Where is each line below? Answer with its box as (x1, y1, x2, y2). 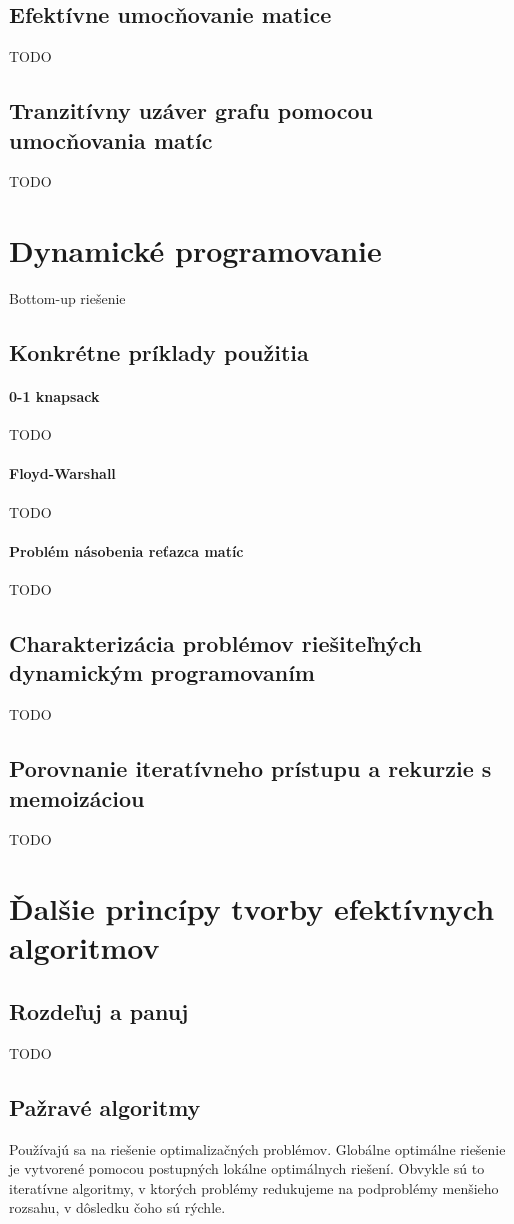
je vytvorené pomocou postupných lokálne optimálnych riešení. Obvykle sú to (9, 1158, 485, 1179)
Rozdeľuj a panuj (9, 995, 189, 1026)
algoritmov (9, 927, 160, 968)
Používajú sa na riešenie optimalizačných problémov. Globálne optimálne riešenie (9, 1138, 506, 1159)
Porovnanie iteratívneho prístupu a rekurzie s (9, 753, 492, 784)
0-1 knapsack (9, 386, 100, 407)
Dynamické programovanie (9, 230, 382, 271)
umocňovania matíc (9, 124, 213, 155)
